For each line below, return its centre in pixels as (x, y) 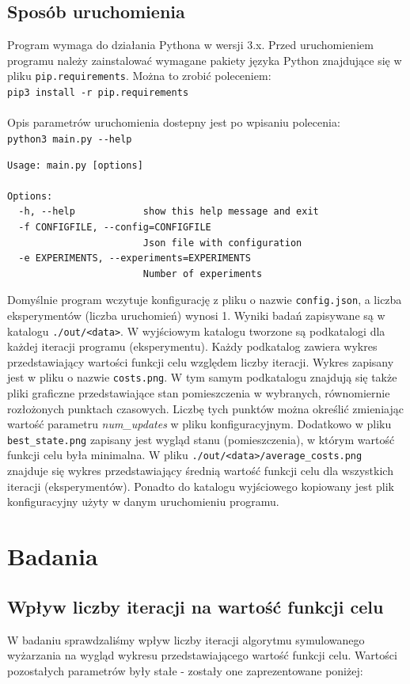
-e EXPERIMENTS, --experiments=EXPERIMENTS (135, 258)
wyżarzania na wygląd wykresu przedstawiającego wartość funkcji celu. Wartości (202, 655)
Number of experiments (203, 274)
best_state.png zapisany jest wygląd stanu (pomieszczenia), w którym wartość (201, 439)
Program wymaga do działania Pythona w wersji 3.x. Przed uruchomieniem (190, 45)
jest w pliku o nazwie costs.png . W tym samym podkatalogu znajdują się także (202, 377)
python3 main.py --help (70, 139)
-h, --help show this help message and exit (169, 212)
